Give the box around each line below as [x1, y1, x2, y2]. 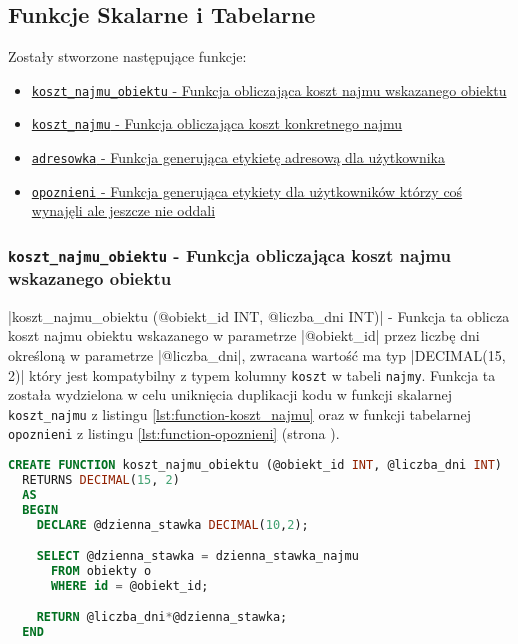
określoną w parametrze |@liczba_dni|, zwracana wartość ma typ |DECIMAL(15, [8, 344, 506, 365]
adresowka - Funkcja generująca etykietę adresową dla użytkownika [31, 147, 446, 168]
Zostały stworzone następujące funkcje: [8, 46, 247, 67]
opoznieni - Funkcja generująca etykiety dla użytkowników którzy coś [31, 180, 463, 201]
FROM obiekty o [50, 563, 152, 578]
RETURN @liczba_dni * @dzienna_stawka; [36, 610, 288, 625]
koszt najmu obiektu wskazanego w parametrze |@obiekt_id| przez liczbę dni [8, 325, 480, 346]
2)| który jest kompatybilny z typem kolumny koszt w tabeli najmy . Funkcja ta [8, 364, 496, 385]
